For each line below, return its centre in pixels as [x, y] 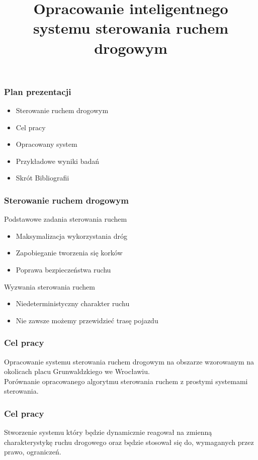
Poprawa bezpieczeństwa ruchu [63, 270]
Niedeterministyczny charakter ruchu [73, 303]
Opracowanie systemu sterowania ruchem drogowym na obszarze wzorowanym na [129, 361]
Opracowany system [47, 144]
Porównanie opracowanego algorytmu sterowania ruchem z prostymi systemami [126, 381]
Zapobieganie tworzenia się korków [69, 253]
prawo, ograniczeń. [33, 452]
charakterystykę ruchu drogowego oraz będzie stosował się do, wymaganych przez [129, 442]
